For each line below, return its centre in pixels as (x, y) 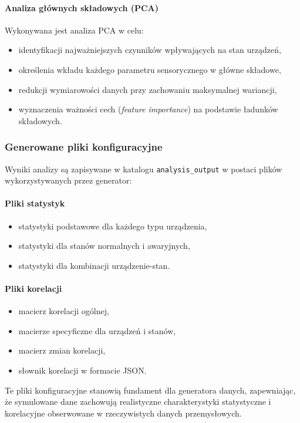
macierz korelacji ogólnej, (64, 311)
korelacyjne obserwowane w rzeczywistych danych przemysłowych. (123, 413)
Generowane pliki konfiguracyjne (84, 147)
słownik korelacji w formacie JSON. (82, 370)
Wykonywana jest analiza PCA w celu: (74, 30)
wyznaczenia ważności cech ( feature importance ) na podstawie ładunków (148, 109)
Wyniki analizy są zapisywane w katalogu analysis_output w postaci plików (144, 169)
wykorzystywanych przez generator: (68, 180)
